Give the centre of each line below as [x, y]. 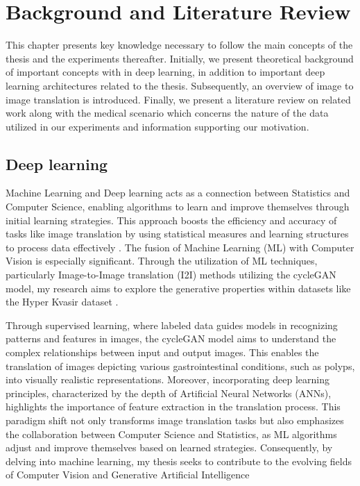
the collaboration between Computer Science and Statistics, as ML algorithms [171, 434]
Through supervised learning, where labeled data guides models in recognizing [172, 325]
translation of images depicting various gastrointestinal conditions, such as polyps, [180, 366]
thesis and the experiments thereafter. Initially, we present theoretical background [180, 58]
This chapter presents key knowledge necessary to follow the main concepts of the [179, 45]
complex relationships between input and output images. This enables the [162, 352]
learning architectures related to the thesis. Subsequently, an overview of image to [180, 85]
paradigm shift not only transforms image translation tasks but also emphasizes [175, 420]
